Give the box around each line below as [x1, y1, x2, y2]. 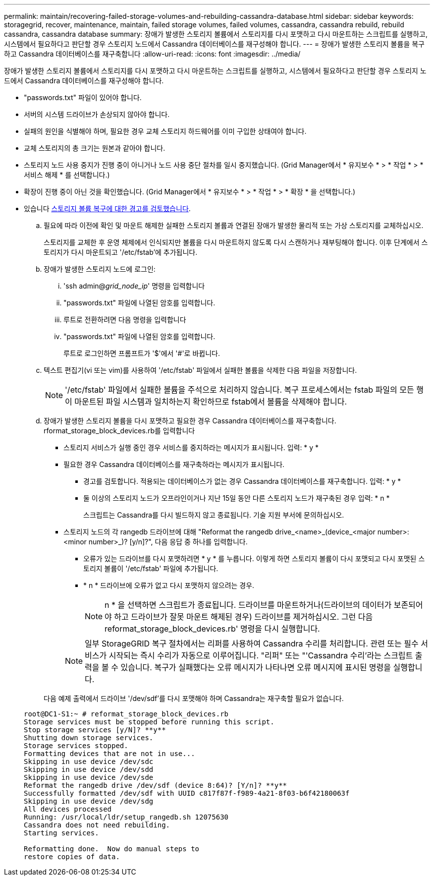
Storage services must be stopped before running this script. [24, 718, 274, 726]
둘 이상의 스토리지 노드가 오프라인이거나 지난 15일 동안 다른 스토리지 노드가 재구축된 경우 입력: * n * [83, 494, 390, 502]
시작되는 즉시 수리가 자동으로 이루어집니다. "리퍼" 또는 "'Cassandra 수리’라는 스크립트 [108, 650, 413, 660]
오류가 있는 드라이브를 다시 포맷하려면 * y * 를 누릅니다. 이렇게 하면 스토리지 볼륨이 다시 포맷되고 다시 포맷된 [83, 554, 417, 563]
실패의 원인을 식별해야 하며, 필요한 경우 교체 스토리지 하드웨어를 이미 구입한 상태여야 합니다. [24, 127, 307, 135]
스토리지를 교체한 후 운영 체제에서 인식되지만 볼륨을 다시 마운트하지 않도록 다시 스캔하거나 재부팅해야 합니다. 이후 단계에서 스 [44, 238, 428, 246]
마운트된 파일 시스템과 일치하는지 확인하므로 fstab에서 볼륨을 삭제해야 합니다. [74, 397, 347, 407]
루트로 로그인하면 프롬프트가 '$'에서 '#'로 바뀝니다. [63, 349, 220, 357]
